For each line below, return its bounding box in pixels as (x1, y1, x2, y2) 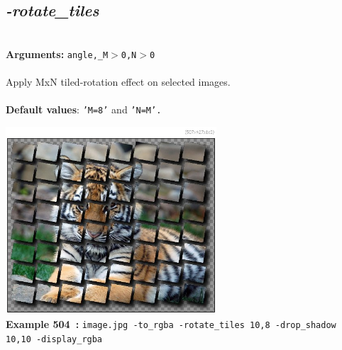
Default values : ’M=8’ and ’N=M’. (6, 102, 162, 117)
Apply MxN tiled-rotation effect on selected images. (6, 74, 231, 89)
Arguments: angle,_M (6, 46, 109, 61)
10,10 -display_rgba (6, 334, 103, 344)
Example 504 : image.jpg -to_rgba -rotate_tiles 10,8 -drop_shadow (6, 317, 336, 332)
